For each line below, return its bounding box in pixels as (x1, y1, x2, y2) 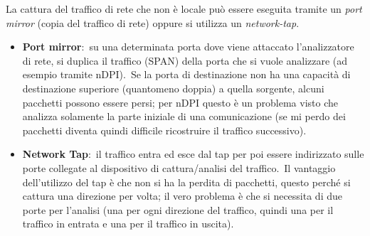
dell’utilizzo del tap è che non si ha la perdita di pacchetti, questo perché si (22, 174, 351, 189)
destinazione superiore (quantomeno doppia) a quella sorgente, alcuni (22, 80, 324, 95)
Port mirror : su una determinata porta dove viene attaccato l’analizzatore (22, 39, 354, 54)
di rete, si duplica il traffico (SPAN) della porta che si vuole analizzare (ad (22, 53, 348, 68)
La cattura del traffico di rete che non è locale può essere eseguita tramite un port (6, 1, 362, 16)
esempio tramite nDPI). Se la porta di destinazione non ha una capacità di (22, 67, 351, 82)
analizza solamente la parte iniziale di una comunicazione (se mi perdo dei (22, 109, 346, 124)
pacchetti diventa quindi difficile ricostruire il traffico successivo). (22, 122, 307, 137)
